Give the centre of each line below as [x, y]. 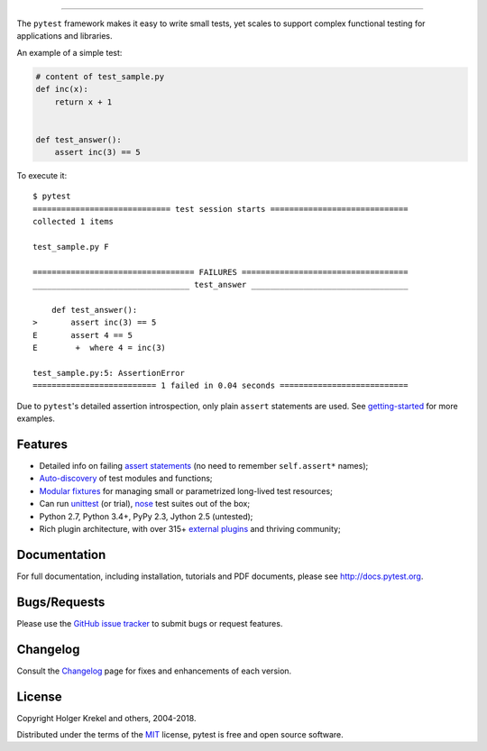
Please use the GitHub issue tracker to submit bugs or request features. [150, 623]
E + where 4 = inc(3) [100, 348]
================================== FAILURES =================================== [221, 272]
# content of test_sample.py [100, 76]
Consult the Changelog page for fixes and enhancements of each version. [154, 671]
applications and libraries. [64, 36]
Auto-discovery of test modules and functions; [126, 479]
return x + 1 [83, 102]
